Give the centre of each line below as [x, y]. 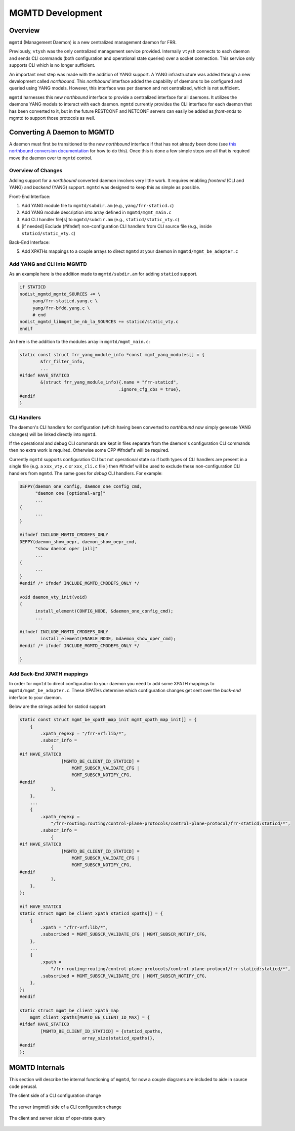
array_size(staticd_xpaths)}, [118, 1038]
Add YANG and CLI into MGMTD [48, 264]
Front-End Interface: [30, 196]
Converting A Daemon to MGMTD [62, 132]
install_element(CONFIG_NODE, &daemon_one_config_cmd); [104, 611]
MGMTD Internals [37, 1068]
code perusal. [23, 1086]
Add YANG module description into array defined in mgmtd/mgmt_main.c [96, 212]
